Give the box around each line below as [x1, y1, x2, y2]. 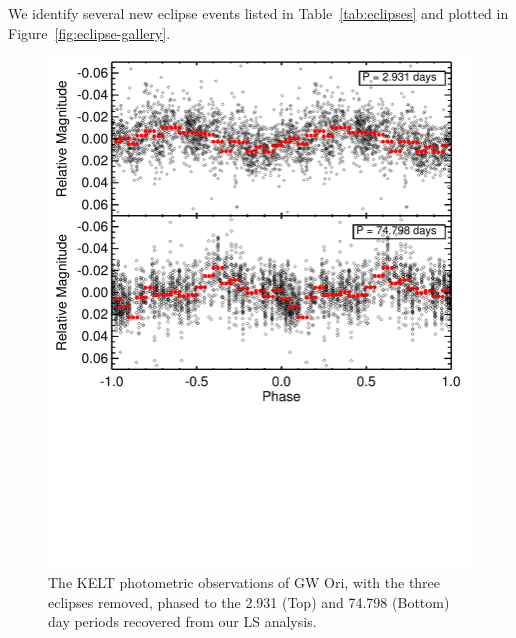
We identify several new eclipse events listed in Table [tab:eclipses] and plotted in [8, 3, 509, 23]
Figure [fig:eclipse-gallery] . [8, 22, 171, 43]
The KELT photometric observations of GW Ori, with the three [48, 572, 441, 593]
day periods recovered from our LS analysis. [48, 611, 317, 632]
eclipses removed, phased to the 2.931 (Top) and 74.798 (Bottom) [48, 591, 450, 612]
